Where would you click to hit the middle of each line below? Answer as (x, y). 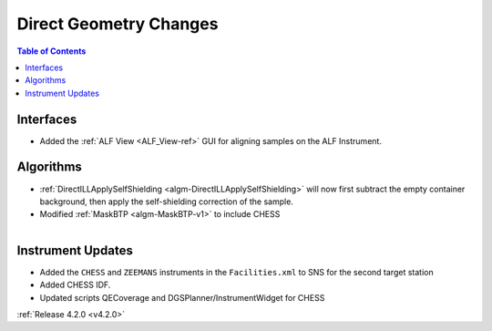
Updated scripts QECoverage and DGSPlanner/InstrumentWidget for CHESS (182, 297)
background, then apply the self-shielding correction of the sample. (166, 202)
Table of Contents (51, 51)
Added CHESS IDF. (75, 285)
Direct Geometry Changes (118, 24)
